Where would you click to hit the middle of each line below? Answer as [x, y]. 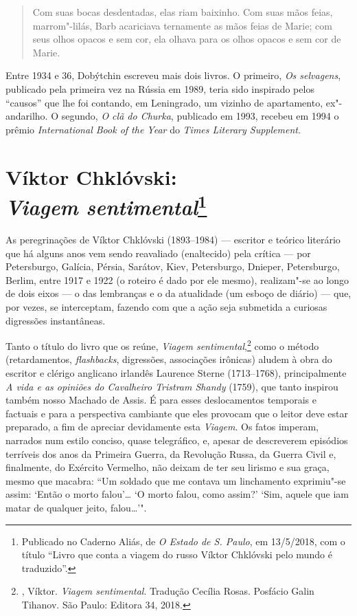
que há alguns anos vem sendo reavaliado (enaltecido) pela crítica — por [158, 253]
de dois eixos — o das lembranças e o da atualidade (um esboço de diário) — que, [178, 293]
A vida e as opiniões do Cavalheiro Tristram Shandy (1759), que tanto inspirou [172, 386]
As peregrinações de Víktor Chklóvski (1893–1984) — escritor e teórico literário [173, 239]
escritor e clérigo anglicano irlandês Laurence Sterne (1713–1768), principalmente [176, 372]
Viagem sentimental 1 [106, 205]
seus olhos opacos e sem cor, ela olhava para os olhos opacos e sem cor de [187, 39]
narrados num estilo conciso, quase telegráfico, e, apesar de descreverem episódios [177, 440]
